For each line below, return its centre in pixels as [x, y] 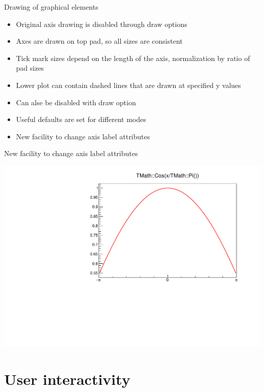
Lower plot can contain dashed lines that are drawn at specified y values [128, 85]
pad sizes [30, 68]
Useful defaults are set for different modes [81, 119]
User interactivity [67, 379]
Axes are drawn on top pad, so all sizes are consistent [99, 41]
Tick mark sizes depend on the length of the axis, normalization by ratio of [133, 58]
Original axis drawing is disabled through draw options [102, 24]
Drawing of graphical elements [51, 7]
